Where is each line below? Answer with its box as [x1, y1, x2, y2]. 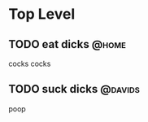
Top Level [8, 5, 76, 24]
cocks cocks [8, 59, 51, 68]
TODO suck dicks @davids [8, 82, 141, 96]
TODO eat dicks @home [8, 37, 126, 51]
